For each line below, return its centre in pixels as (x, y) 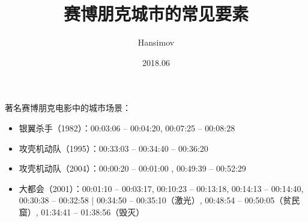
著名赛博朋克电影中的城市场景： (68, 108)
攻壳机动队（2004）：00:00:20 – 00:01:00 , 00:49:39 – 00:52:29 (132, 168)
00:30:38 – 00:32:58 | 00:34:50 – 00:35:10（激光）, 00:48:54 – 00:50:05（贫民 (159, 200)
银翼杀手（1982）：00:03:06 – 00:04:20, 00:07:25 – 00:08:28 (127, 127)
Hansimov (156, 42)
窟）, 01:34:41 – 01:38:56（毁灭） (82, 211)
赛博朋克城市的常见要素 (156, 13)
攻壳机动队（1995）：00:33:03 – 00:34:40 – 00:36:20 (113, 148)
